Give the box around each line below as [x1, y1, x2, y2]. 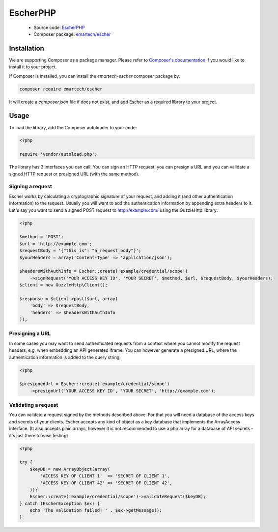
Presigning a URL [9, 330, 51, 337]
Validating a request [9, 402, 58, 409]
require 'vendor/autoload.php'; [19, 151, 98, 157]
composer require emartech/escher [19, 86, 103, 92]
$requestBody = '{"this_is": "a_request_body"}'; [19, 248, 141, 253]
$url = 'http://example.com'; [19, 241, 92, 247]
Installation [9, 44, 44, 53]
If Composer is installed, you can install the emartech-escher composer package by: [9, 73, 180, 79]
